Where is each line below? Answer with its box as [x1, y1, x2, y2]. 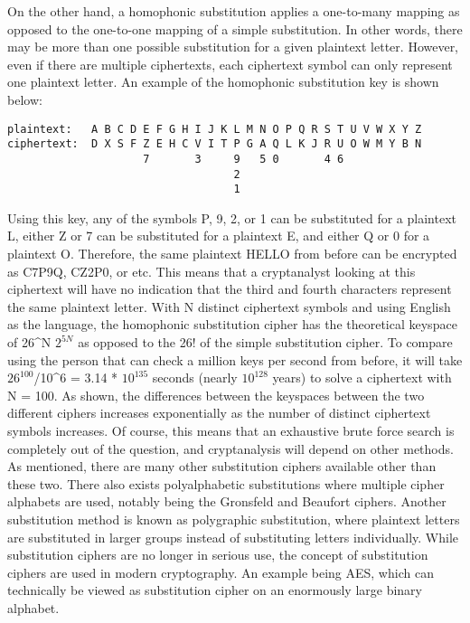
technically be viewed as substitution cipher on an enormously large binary [7, 581, 422, 599]
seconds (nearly [152, 368, 238, 387]
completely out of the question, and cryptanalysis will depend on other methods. [7, 439, 454, 458]
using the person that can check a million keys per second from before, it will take [7, 350, 463, 369]
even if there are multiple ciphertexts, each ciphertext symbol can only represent [7, 54, 453, 73]
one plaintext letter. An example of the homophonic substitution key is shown [7, 72, 439, 91]
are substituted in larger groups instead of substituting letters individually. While [7, 527, 458, 546]
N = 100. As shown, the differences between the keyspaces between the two [7, 385, 425, 404]
